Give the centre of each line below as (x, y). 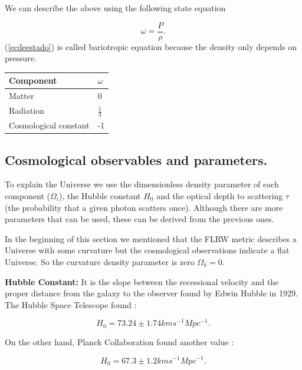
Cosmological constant (49, 125)
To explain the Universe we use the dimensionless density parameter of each (142, 184)
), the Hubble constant (100, 196)
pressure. (21, 58)
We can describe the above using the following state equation (115, 8)
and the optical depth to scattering (220, 196)
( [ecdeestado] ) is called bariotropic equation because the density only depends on (151, 46)
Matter (22, 96)
